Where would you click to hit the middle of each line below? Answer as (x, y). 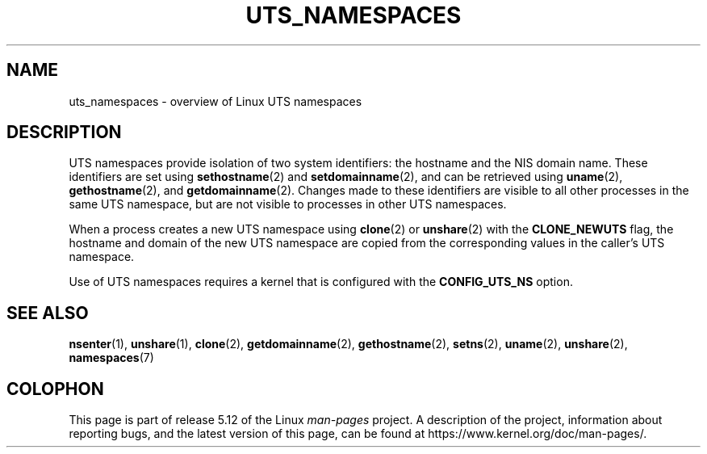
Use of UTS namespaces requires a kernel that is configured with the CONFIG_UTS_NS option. (321, 282)
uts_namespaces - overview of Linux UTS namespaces (215, 101)
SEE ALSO (48, 313)
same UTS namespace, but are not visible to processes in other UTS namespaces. (288, 204)
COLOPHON (55, 389)
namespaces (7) (111, 358)
